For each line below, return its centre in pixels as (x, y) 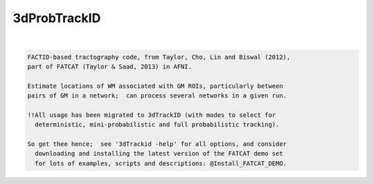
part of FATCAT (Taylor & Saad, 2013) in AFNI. (109, 66)
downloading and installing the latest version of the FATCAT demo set (159, 154)
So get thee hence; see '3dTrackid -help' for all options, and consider (157, 144)
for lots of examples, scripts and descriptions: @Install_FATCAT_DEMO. (161, 163)
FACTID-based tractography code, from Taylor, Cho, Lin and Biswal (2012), (159, 57)
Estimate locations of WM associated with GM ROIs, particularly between (155, 86)
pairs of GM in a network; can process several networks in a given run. (157, 96)
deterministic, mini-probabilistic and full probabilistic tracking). (157, 125)
